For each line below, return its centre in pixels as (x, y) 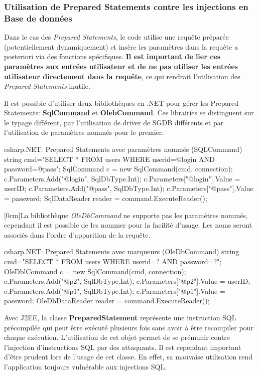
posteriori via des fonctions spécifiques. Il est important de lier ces (112, 56)
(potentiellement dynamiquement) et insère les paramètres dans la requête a (121, 46)
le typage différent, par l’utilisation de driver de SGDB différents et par (114, 122)
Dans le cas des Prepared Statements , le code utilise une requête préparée (116, 37)
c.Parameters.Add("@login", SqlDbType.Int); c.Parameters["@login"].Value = (122, 178)
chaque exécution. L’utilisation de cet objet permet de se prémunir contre (117, 337)
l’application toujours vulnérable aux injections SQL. (86, 366)
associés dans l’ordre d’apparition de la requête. (77, 234)
